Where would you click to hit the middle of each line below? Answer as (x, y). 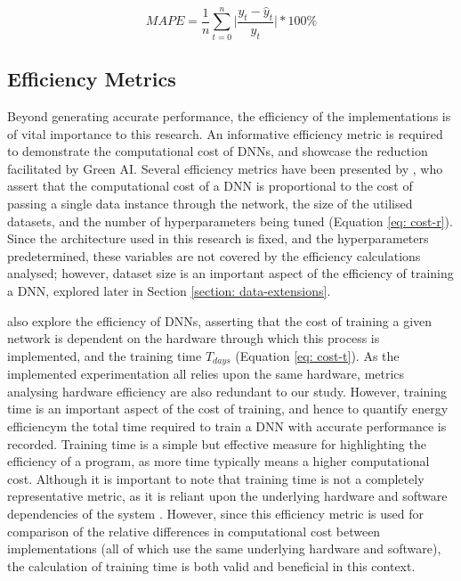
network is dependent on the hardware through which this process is (194, 338)
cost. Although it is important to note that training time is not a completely (216, 478)
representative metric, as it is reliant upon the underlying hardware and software (227, 496)
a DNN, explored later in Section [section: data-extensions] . (169, 290)
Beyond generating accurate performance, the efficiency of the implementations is (229, 115)
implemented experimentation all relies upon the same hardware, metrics (206, 374)
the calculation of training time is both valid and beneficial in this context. (211, 565)
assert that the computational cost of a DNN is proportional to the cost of (210, 186)
